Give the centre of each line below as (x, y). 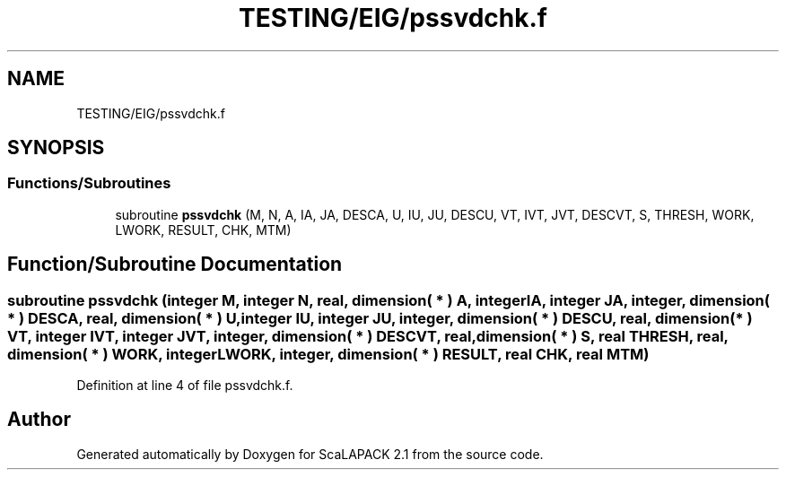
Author (39, 420)
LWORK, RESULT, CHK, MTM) (203, 230)
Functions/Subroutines (89, 183)
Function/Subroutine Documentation (175, 265)
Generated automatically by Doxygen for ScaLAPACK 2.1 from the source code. (310, 454)
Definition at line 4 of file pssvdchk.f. (185, 386)
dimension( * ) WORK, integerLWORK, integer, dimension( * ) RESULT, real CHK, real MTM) (328, 354)
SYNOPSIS (56, 148)
